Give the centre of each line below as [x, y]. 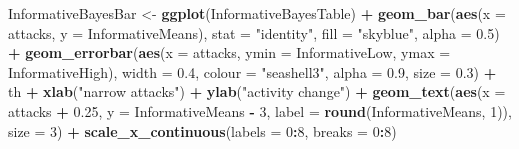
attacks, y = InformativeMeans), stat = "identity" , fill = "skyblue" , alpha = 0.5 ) [254, 32]
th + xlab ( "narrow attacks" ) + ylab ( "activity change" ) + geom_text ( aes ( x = [257, 91]
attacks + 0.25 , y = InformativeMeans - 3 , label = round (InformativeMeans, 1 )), [260, 110]
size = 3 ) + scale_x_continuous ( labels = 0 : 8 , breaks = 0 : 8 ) [202, 130]
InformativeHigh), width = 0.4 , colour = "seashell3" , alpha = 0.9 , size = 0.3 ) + [252, 71]
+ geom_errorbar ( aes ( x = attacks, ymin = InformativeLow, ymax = [229, 52]
